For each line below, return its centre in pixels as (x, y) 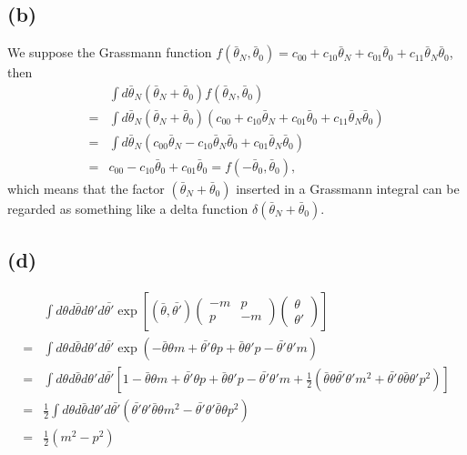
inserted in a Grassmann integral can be (348, 188)
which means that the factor (86, 188)
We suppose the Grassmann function (110, 52)
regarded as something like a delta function (128, 208)
